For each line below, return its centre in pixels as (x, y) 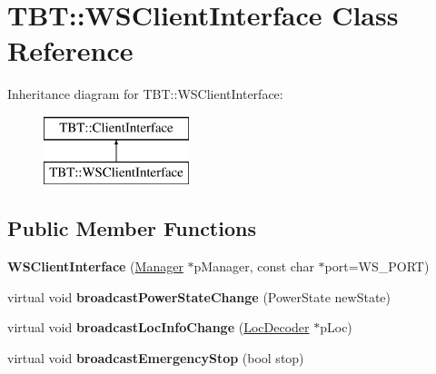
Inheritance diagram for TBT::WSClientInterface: (145, 94)
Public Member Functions (132, 228)
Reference (70, 50)
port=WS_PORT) (377, 266)
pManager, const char (254, 266)
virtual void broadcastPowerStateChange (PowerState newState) (199, 296)
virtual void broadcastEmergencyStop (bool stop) (156, 358)
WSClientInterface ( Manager (95, 266)
